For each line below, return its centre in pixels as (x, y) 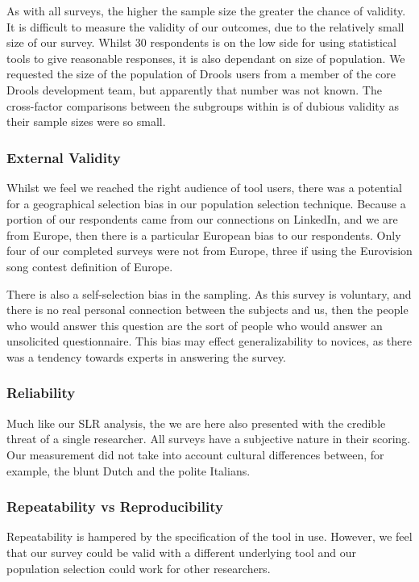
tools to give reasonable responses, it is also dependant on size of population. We (206, 58)
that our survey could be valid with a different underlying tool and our (181, 552)
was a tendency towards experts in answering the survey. (147, 356)
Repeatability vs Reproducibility (115, 507)
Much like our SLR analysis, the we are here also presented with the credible (196, 423)
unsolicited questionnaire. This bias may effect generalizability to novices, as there (209, 341)
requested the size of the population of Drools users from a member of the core (201, 74)
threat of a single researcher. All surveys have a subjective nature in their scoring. (209, 439)
